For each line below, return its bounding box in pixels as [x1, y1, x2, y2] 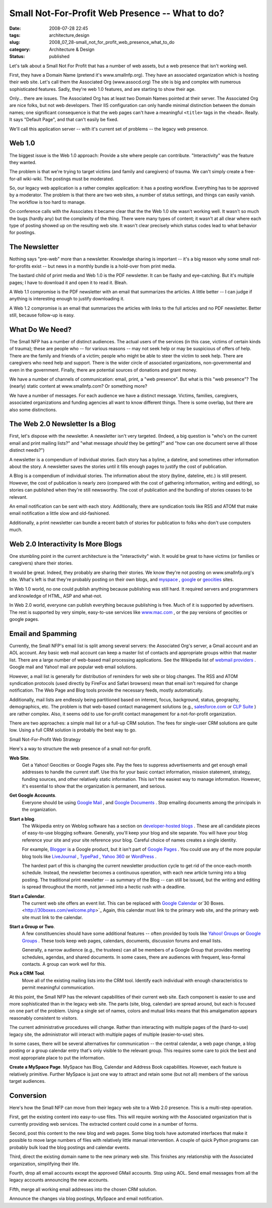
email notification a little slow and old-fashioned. [9, 510, 110, 516]
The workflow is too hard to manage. [9, 199, 86, 205]
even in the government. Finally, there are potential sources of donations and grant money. [9, 366, 197, 373]
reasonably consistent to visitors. [9, 1015, 78, 1021]
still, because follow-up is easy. [9, 312, 75, 318]
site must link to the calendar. [22, 914, 83, 920]
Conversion [9, 1091, 47, 1100]
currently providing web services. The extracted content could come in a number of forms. [9, 1121, 198, 1127]
